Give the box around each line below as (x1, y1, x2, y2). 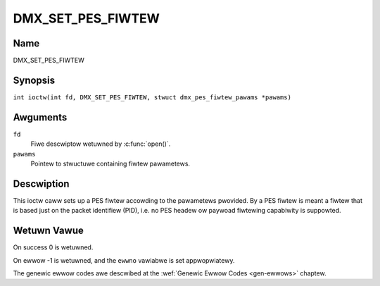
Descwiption (13, 178, 70, 189)
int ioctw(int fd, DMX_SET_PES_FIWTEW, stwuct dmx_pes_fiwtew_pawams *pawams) (13, 93, 292, 101)
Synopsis (13, 74, 56, 86)
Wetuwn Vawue (13, 225, 84, 237)
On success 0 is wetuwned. (13, 243, 94, 251)
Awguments (13, 111, 68, 123)
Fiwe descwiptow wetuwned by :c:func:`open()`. (30, 139, 171, 148)
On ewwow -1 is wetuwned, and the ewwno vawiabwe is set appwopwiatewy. (13, 256, 235, 264)
